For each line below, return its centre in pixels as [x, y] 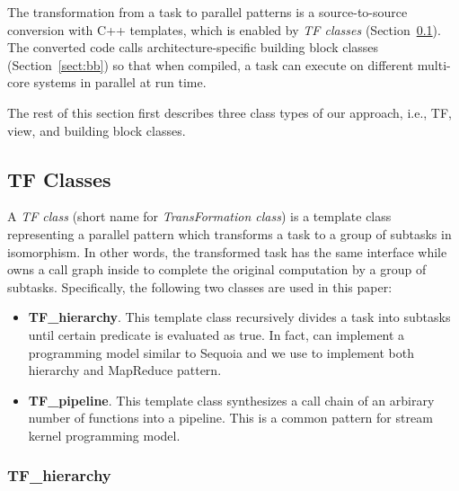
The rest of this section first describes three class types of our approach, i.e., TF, [229, 112]
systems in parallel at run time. [120, 82]
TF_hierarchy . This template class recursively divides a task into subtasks [239, 317]
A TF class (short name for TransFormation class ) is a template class [199, 216]
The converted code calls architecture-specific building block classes [193, 47]
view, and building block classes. [97, 130]
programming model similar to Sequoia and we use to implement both [221, 352]
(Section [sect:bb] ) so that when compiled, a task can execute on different [211, 64]
